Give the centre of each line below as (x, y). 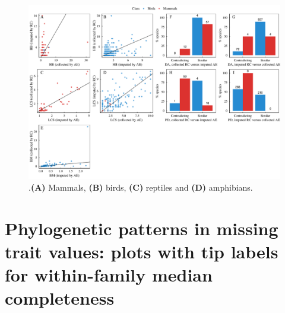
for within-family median (109, 274)
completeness (60, 298)
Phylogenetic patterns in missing (142, 228)
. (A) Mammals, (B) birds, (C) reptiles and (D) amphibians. (141, 187)
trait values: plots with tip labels (142, 251)
